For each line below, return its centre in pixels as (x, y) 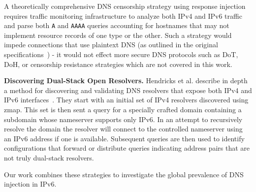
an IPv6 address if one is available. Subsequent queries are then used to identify (124, 138)
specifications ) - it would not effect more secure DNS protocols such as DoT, (121, 54)
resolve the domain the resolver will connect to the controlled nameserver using (123, 129)
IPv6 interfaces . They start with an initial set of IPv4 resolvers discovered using (126, 100)
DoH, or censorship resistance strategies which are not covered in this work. (118, 64)
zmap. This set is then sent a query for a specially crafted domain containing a (123, 109)
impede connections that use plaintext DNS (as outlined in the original (111, 45)
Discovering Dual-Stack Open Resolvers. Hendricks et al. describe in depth (126, 80)
